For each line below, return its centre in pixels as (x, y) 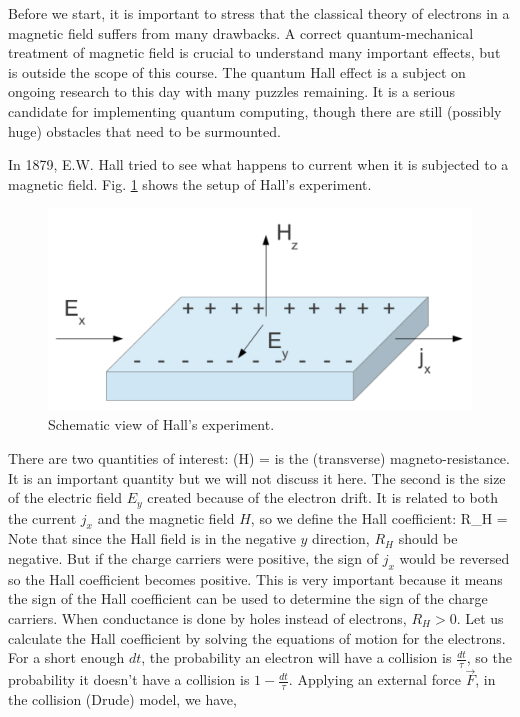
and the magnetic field (166, 517)
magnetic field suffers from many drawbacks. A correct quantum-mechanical (241, 32)
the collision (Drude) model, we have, (122, 699)
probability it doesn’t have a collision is (129, 679)
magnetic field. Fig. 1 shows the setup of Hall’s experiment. (190, 183)
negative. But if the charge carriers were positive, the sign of (193, 558)
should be (428, 538)
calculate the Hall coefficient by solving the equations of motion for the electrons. (257, 637)
